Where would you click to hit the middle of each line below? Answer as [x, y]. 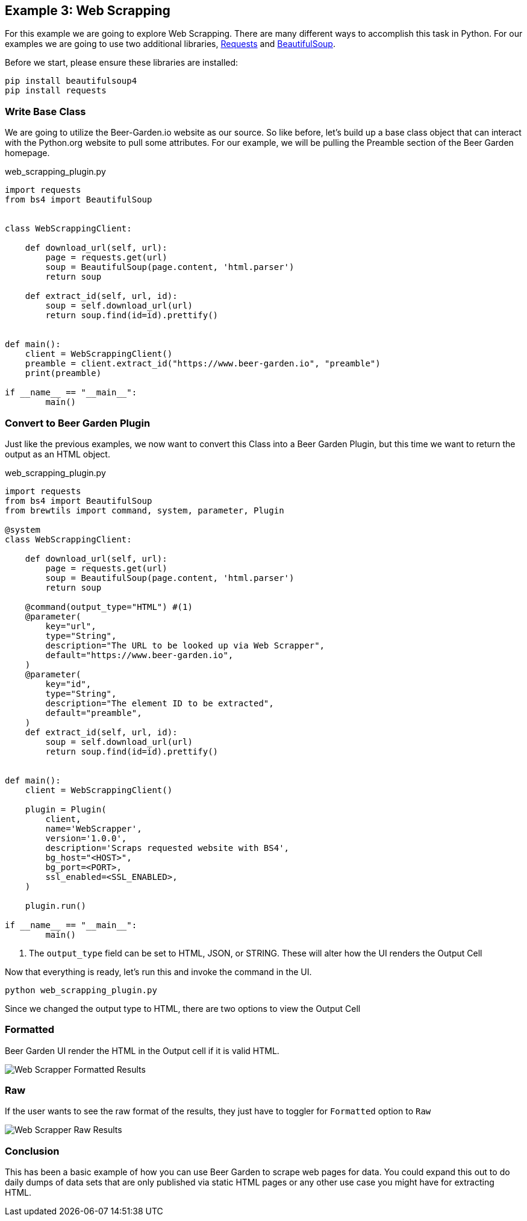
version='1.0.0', [86, 838]
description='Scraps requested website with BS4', [167, 848]
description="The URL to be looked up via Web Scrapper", [185, 645]
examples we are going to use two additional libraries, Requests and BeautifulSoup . [170, 44]
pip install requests [56, 91]
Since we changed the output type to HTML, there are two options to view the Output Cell [183, 1008]
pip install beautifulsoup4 [71, 81]
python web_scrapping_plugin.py [81, 990]
